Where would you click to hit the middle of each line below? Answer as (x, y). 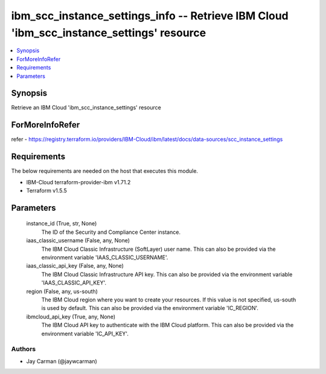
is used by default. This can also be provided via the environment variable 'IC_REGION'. (150, 308)
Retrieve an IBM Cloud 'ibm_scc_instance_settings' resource (86, 108)
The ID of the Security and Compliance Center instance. (111, 232)
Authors (24, 349)
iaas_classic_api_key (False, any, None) (75, 266)
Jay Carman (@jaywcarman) (62, 361)
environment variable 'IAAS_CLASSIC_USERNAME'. (105, 257)
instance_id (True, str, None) (62, 224)
